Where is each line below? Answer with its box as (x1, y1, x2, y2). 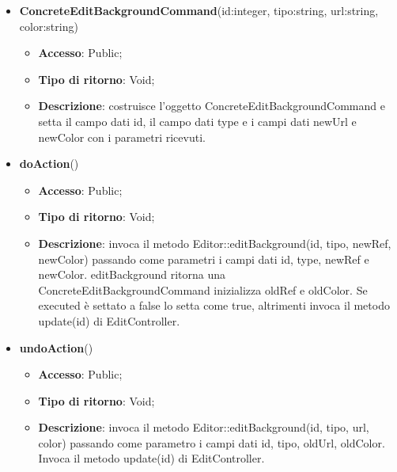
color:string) (19, 17, 78, 34)
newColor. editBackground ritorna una (38, 266, 226, 283)
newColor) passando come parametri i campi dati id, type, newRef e (38, 250, 369, 267)
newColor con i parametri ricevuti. (38, 128, 206, 145)
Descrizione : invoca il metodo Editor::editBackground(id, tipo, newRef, (38, 234, 391, 251)
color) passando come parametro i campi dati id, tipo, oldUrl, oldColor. (38, 434, 385, 451)
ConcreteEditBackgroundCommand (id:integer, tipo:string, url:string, (19, 2, 379, 18)
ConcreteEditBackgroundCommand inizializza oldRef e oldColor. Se (38, 281, 368, 298)
